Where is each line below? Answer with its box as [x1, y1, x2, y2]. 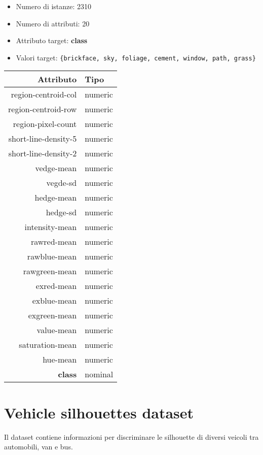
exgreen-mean [28, 309, 77, 321]
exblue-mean [32, 295, 77, 307]
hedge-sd [46, 206, 77, 218]
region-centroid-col [11, 88, 77, 101]
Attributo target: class [16, 35, 88, 46]
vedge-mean [35, 162, 77, 174]
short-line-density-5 [8, 133, 77, 145]
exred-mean [35, 280, 77, 292]
